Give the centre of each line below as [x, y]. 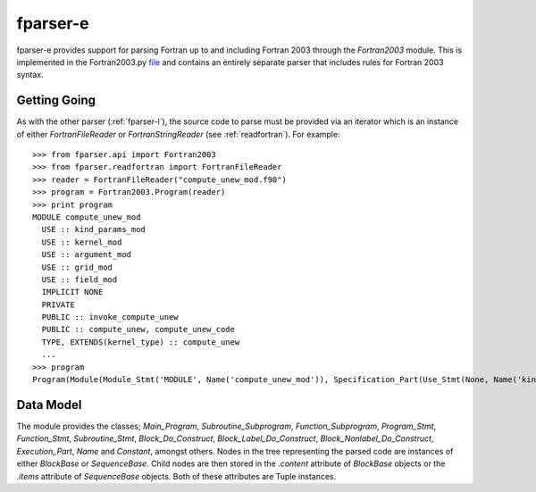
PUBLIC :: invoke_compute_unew [110, 317]
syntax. [30, 75]
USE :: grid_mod [77, 267]
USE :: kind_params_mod [94, 229]
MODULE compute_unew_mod [87, 217]
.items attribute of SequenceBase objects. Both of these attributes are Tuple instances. [176, 476]
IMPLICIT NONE [72, 292]
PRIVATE [58, 304]
